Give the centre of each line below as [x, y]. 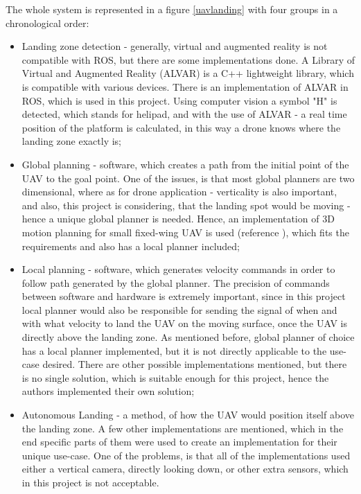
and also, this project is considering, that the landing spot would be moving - [186, 205]
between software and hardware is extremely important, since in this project [184, 296]
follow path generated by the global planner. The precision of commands [176, 282]
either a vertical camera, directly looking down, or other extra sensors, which [185, 469]
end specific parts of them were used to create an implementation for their [179, 442]
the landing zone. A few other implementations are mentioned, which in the [183, 428]
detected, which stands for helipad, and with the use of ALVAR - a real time [184, 114]
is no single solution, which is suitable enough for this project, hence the [175, 377]
